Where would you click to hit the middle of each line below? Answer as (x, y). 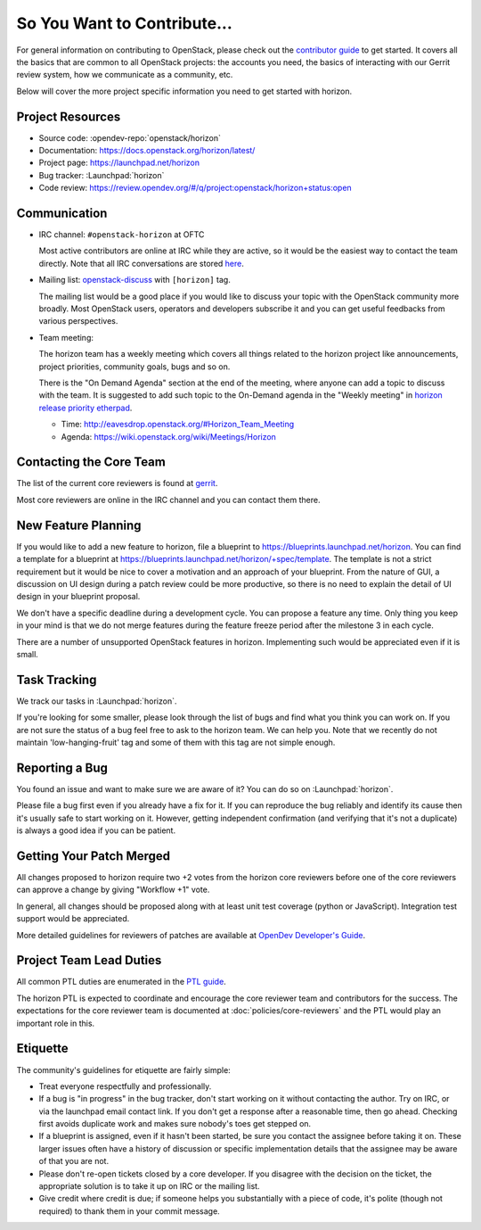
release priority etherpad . (86, 408)
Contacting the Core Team (91, 462)
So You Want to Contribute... (125, 23)
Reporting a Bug (62, 768)
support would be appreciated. (73, 919)
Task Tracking (57, 679)
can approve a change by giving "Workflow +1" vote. (113, 890)
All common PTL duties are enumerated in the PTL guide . (121, 982)
